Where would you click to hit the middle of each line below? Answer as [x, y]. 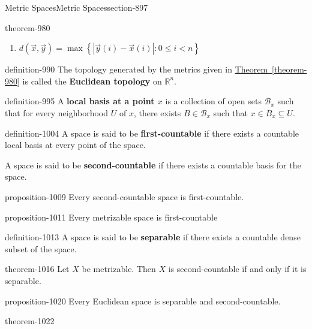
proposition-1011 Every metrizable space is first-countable [111, 217]
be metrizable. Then [119, 269]
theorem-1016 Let [37, 269]
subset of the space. [41, 248]
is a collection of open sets [213, 101]
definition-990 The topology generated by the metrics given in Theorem [136, 69]
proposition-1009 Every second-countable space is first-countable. [124, 196]
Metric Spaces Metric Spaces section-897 [76, 7]
